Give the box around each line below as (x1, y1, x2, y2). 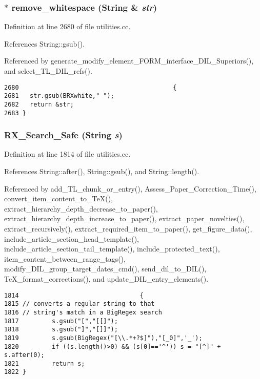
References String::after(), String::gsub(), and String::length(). (4, 166, 199, 177)
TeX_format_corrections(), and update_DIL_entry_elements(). (4, 273, 209, 284)
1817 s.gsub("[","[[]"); (4, 317, 118, 325)
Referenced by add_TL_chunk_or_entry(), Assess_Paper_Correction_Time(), (4, 183, 256, 194)
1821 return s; (4, 360, 85, 367)
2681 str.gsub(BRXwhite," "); (4, 92, 114, 100)
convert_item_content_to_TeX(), (4, 193, 113, 204)
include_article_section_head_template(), (4, 233, 139, 244)
